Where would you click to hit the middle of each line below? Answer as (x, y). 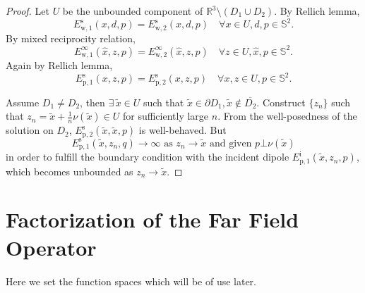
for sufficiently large (166, 116)
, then (92, 102)
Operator (51, 247)
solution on (30, 130)
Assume (23, 102)
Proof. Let (28, 11)
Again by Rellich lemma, (59, 65)
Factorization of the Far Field (152, 219)
